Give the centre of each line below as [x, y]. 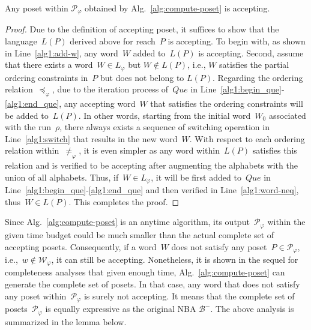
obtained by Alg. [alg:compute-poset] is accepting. [177, 8]
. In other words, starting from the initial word [165, 115]
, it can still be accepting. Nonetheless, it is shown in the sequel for [175, 259]
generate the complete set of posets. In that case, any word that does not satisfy [152, 284]
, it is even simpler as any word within [149, 150]
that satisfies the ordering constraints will [227, 103]
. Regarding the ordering [258, 77]
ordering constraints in [47, 77]
